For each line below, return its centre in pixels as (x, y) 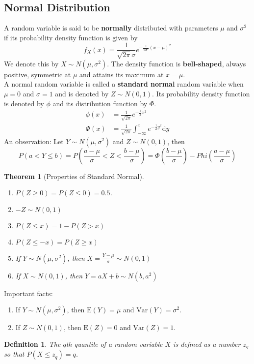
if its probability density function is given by (71, 37)
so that (14, 354)
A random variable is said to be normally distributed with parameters (111, 28)
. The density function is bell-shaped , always (177, 63)
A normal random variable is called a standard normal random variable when (124, 84)
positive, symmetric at (38, 74)
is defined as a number (207, 344)
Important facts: (28, 293)
